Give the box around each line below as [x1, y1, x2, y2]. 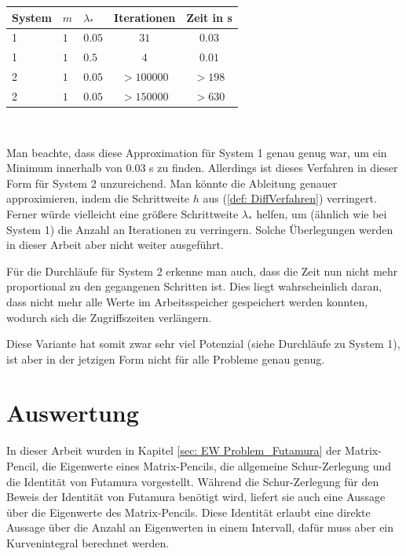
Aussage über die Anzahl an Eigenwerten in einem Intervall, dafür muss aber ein [6, 519, 394, 536]
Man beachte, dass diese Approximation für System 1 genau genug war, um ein [6, 144, 387, 160]
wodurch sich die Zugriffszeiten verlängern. [6, 309, 212, 325]
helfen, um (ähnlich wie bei [256, 205, 387, 221]
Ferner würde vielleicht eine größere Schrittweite [6, 205, 239, 221]
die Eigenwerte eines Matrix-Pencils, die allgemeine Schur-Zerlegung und [42, 458, 392, 474]
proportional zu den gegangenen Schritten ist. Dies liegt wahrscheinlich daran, [6, 278, 382, 294]
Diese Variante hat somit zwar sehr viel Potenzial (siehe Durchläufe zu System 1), [6, 335, 401, 352]
